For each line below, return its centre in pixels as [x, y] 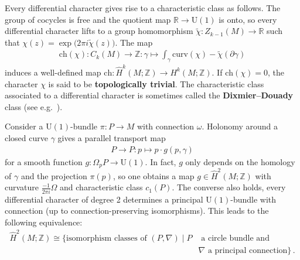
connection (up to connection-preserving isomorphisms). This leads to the [137, 211]
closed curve [26, 137]
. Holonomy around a [240, 126]
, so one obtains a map [154, 175]
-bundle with [253, 199]
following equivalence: [44, 222]
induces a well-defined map [53, 72]
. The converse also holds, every [229, 187]
